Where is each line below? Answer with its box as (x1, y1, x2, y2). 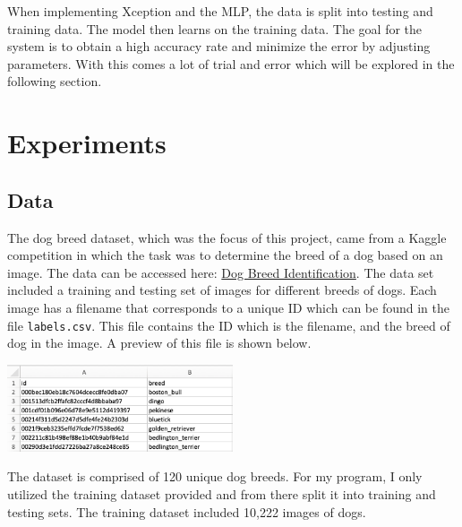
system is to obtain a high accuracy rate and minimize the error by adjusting (7, 37, 431, 56)
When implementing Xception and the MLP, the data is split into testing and (7, 2, 433, 20)
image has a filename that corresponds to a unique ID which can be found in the (7, 298, 450, 316)
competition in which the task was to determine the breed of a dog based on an (7, 246, 443, 264)
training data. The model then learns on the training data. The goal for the (7, 19, 423, 38)
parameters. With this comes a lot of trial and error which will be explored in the (7, 54, 455, 73)
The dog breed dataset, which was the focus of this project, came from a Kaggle (7, 228, 447, 246)
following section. (7, 72, 102, 91)
